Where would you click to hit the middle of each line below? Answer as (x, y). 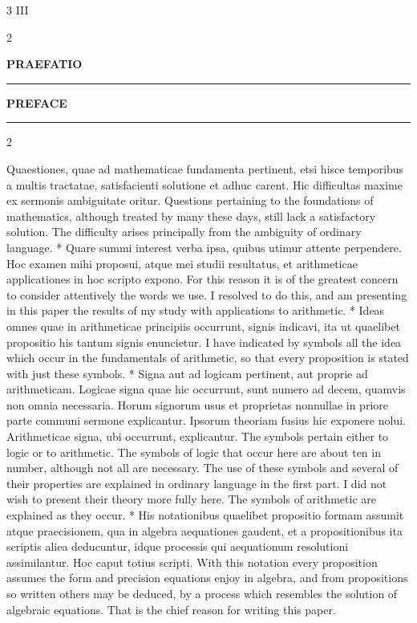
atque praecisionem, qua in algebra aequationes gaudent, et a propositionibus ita (204, 530)
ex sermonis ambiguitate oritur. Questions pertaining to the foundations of (190, 200)
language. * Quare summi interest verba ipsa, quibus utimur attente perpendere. (204, 247)
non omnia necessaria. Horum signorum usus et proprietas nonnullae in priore (197, 404)
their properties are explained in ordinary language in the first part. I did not (197, 483)
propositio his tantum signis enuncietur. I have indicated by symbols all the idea (204, 342)
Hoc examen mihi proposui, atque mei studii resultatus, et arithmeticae (182, 263)
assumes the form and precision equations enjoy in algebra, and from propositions (207, 578)
